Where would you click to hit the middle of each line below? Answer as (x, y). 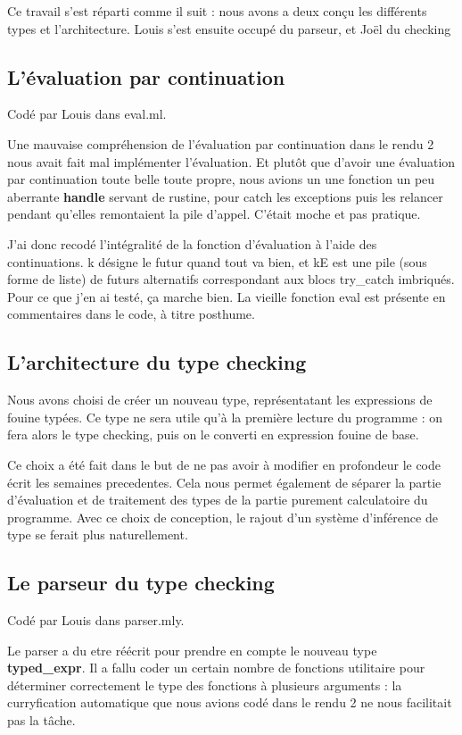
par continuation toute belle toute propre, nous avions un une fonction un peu (221, 179)
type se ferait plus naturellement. (98, 535)
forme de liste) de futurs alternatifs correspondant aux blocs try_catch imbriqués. (231, 279)
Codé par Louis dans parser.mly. (96, 620)
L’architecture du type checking (157, 362)
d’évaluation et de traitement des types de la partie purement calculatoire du (218, 500)
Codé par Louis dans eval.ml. (87, 114)
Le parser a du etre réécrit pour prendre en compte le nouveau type (192, 650)
